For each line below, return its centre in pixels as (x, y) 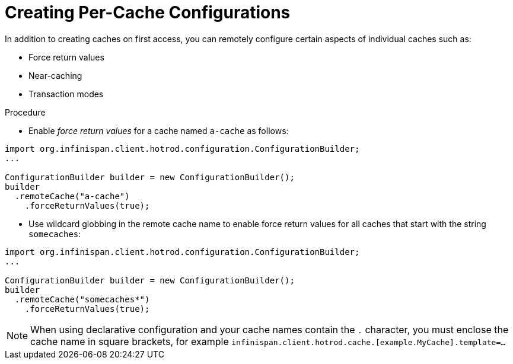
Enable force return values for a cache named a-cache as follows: (159, 130)
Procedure (25, 112)
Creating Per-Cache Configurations (148, 12)
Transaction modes (66, 94)
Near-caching (55, 75)
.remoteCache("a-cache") (72, 196)
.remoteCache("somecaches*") (82, 299)
